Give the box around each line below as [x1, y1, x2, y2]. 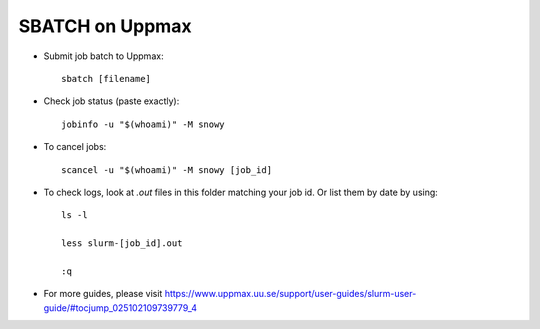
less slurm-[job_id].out [61, 238, 183, 249]
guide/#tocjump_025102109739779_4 [43, 301, 198, 314]
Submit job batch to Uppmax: [43, 50, 164, 62]
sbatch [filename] [61, 73, 152, 84]
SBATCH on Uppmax [18, 15, 192, 37]
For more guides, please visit [43, 288, 163, 300]
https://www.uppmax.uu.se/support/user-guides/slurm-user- [164, 288, 417, 300]
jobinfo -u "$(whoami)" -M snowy [61, 118, 225, 130]
